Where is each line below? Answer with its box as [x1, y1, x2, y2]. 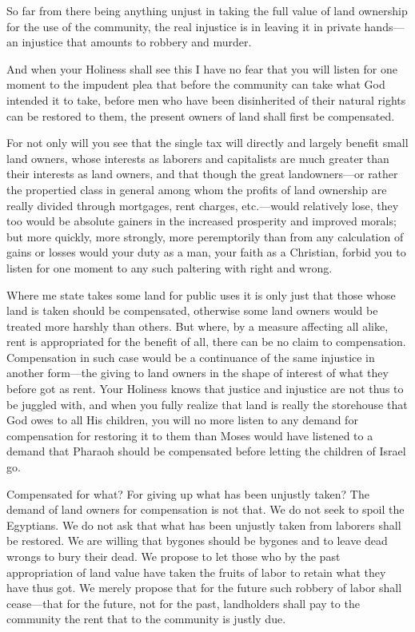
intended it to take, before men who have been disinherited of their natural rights [6, 91, 406, 108]
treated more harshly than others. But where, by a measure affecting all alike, [6, 317, 389, 334]
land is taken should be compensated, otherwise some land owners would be [6, 302, 378, 319]
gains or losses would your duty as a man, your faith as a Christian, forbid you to [6, 244, 406, 260]
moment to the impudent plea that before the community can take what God [6, 76, 385, 93]
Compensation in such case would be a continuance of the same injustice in [6, 348, 375, 365]
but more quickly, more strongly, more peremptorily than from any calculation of [6, 228, 404, 244]
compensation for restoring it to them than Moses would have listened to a [6, 427, 373, 443]
